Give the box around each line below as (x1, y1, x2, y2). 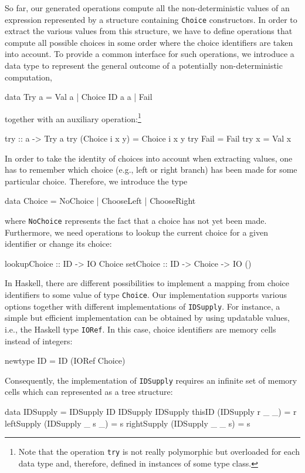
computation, (5, 71, 52, 83)
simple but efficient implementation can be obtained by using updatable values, (5, 311, 290, 324)
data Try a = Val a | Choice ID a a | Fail (5, 90, 152, 103)
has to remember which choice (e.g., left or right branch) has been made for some (5, 163, 297, 176)
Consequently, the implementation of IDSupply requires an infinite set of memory (5, 374, 297, 386)
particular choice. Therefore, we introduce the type (5, 175, 188, 187)
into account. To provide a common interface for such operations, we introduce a (5, 48, 294, 60)
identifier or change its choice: (5, 237, 112, 250)
